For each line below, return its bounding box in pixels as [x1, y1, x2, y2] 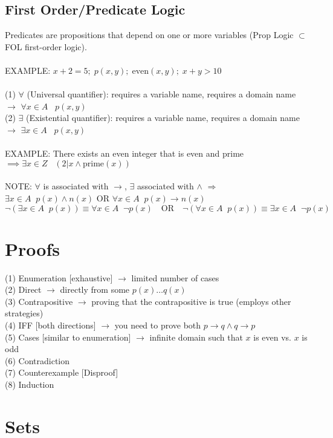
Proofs [5, 236, 60, 261]
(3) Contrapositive [5, 295, 73, 307]
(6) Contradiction [5, 354, 70, 367]
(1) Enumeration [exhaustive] [5, 271, 113, 284]
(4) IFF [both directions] [5, 319, 96, 332]
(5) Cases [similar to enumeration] [5, 330, 131, 343]
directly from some [60, 283, 130, 296]
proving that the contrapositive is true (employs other [91, 295, 291, 307]
